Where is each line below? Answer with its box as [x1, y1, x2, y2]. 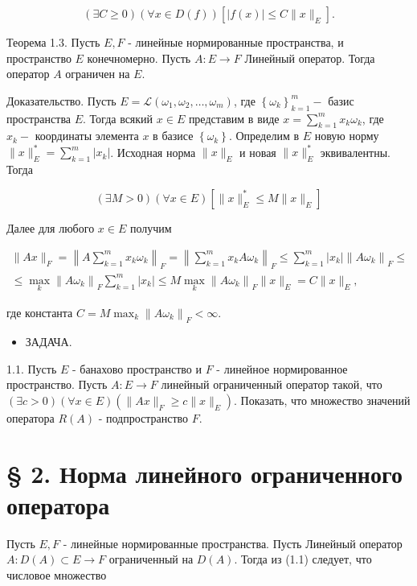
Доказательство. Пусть [6, 92, 117, 109]
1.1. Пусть [6, 360, 57, 377]
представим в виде [188, 109, 280, 126]
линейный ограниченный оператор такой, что [161, 376, 382, 393]
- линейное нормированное [216, 360, 348, 377]
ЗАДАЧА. [25, 333, 72, 350]
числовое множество [6, 566, 107, 583]
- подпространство [98, 409, 189, 426]
